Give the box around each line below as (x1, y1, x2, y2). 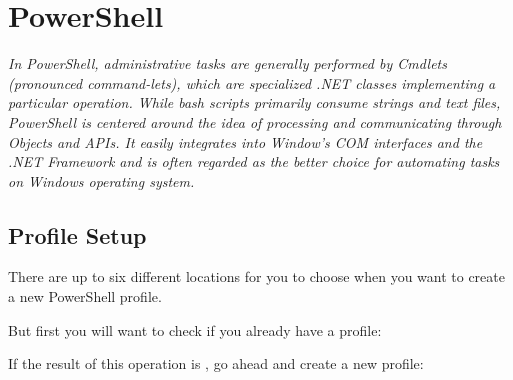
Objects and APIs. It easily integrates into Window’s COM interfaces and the (8, 131, 483, 152)
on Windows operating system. (8, 170, 195, 191)
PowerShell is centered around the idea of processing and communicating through (8, 111, 502, 132)
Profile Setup (8, 219, 147, 250)
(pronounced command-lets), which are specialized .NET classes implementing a (8, 72, 496, 93)
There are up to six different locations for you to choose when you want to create (8, 266, 505, 287)
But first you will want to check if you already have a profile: (8, 319, 382, 340)
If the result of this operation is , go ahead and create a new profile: (8, 353, 424, 374)
